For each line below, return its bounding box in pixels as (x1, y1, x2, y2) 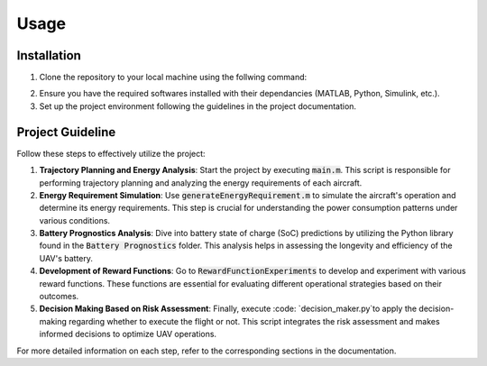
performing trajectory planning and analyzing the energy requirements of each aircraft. (39, 177, 363, 188)
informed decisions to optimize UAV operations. (39, 329, 216, 340)
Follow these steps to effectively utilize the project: (16, 148, 207, 159)
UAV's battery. (39, 252, 94, 263)
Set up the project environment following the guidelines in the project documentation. (39, 100, 356, 112)
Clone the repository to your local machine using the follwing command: (39, 72, 308, 83)
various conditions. (39, 215, 111, 225)
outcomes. (39, 291, 79, 302)
